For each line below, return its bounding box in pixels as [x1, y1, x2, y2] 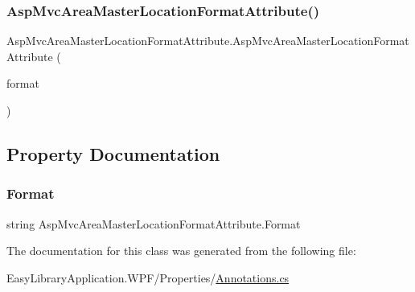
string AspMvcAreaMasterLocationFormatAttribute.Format [6, 215, 301, 232]
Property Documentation [6, 141, 220, 166]
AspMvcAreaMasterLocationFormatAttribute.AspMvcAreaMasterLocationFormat [6, 32, 409, 49]
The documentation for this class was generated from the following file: [6, 242, 356, 259]
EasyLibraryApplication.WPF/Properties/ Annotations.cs [6, 269, 290, 286]
